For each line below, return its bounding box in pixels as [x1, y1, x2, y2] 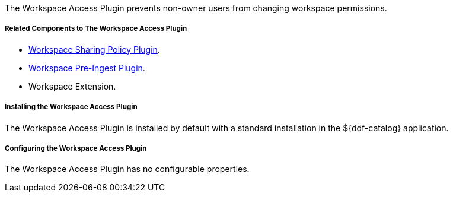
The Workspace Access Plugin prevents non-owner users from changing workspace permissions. [5, 3, 387, 13]
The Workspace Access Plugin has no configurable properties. [5, 164, 250, 174]
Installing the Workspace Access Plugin [5, 103, 138, 112]
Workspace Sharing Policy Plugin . [28, 44, 160, 55]
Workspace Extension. [28, 81, 116, 91]
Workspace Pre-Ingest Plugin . [28, 62, 145, 73]
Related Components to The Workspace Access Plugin [5, 24, 187, 33]
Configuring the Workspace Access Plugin [5, 144, 147, 152]
